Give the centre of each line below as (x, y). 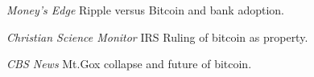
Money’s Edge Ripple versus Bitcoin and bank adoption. (146, 10)
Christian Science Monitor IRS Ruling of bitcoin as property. (157, 36)
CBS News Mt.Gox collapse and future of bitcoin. (129, 64)
